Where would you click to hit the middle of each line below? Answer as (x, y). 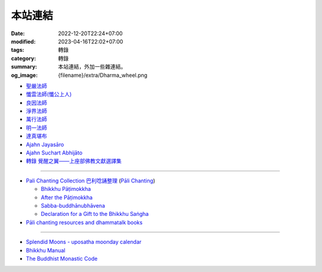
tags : (18, 50)
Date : (18, 33)
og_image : (24, 75)
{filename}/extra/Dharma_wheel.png (103, 75)
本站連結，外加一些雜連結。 (92, 67)
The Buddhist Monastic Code (62, 258)
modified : (23, 41)
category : (24, 58)
